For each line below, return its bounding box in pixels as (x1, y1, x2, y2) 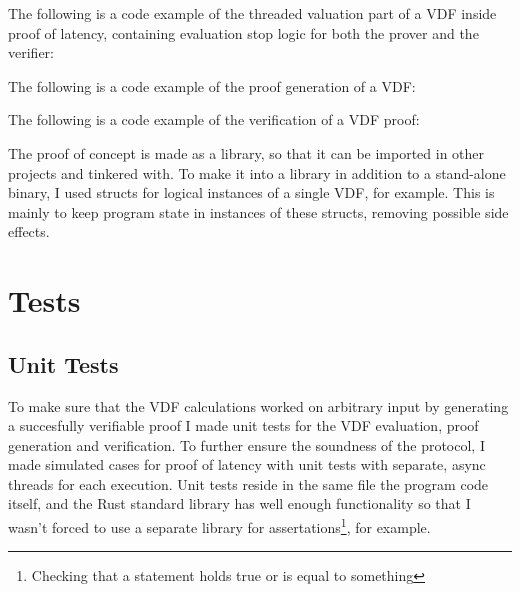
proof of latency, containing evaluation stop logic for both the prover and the (8, 22, 479, 43)
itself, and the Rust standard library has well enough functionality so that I (8, 493, 471, 514)
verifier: (8, 42, 54, 63)
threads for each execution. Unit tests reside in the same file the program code (8, 473, 489, 494)
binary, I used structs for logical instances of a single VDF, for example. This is (8, 182, 495, 203)
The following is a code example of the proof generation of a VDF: (8, 75, 416, 96)
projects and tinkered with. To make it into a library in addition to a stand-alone (8, 162, 506, 183)
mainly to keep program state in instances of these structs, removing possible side (8, 201, 509, 222)
